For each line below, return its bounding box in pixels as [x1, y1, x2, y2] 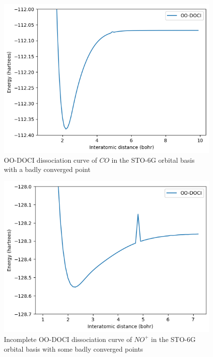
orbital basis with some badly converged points [4, 343, 143, 354]
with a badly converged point [4, 164, 91, 174]
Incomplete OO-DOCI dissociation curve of [4, 334, 132, 344]
